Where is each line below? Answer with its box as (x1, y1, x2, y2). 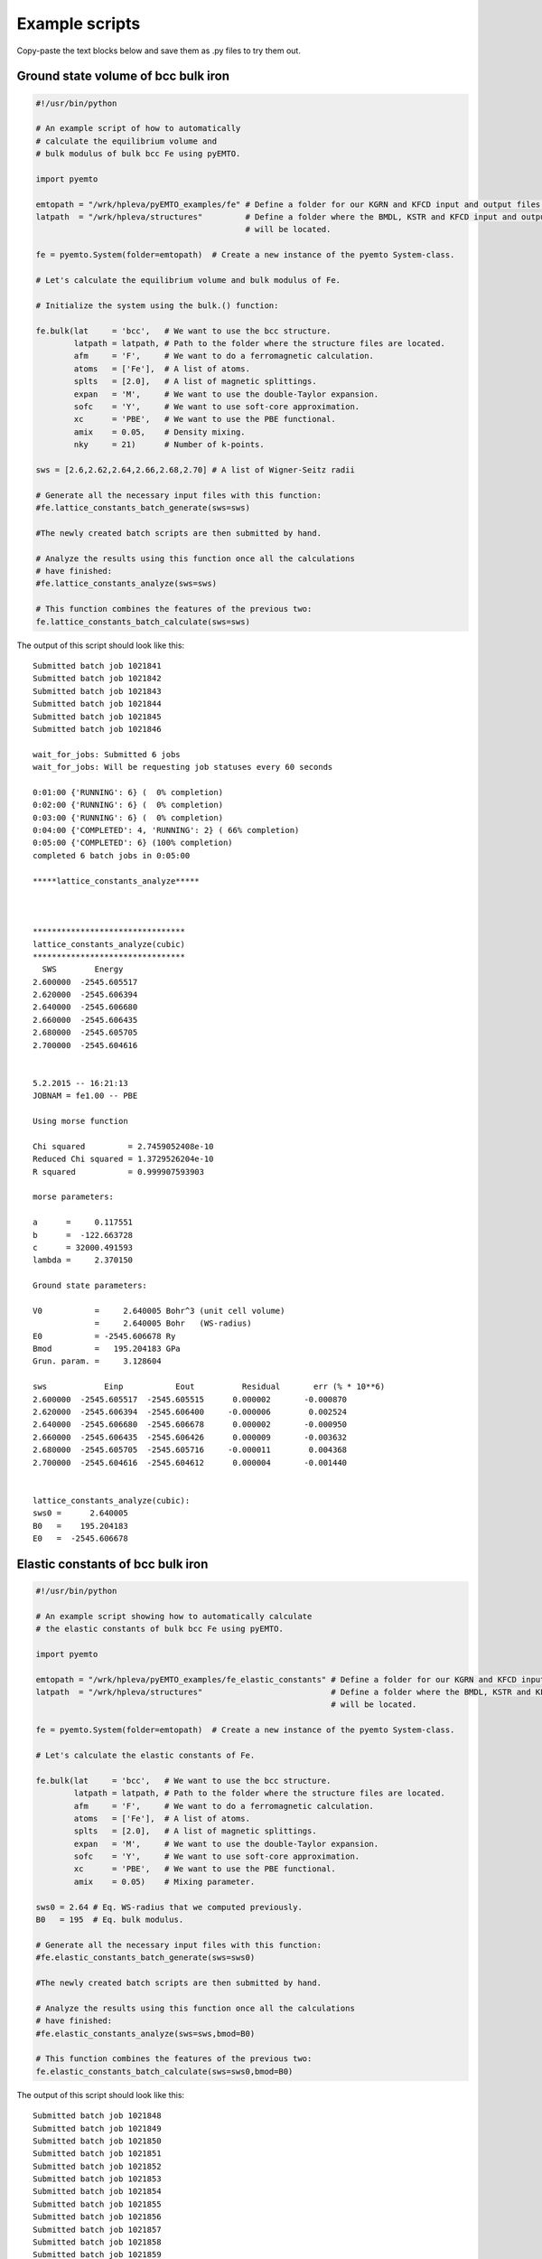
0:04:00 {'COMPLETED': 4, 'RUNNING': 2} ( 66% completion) (33, 825, 300, 836)
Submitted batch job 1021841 (33, 661, 162, 670)
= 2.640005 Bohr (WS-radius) (94, 1318, 252, 1328)
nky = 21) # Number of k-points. (73, 439, 266, 450)
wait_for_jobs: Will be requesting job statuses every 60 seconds (33, 762, 333, 773)
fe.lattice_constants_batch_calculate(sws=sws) (35, 616, 250, 627)
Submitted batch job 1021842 (33, 673, 162, 684)
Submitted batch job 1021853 (33, 2174, 162, 2184)
